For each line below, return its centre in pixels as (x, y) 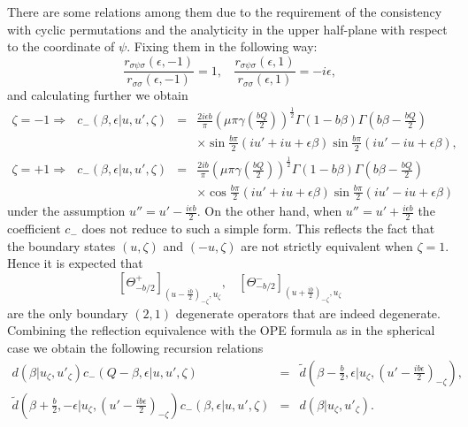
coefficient (34, 229)
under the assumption (66, 211)
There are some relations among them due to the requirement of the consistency (225, 11)
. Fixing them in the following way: (222, 46)
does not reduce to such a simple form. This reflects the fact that (258, 229)
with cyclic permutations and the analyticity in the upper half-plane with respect (227, 29)
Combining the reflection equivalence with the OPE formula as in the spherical (221, 330)
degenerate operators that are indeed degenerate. (308, 313)
